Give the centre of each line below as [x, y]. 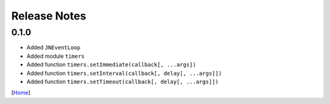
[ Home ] [21, 93]
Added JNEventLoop [53, 47]
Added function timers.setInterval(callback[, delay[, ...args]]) [124, 73]
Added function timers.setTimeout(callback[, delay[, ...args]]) [123, 81]
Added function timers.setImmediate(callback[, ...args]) [111, 64]
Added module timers [56, 56]
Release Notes [49, 16]
